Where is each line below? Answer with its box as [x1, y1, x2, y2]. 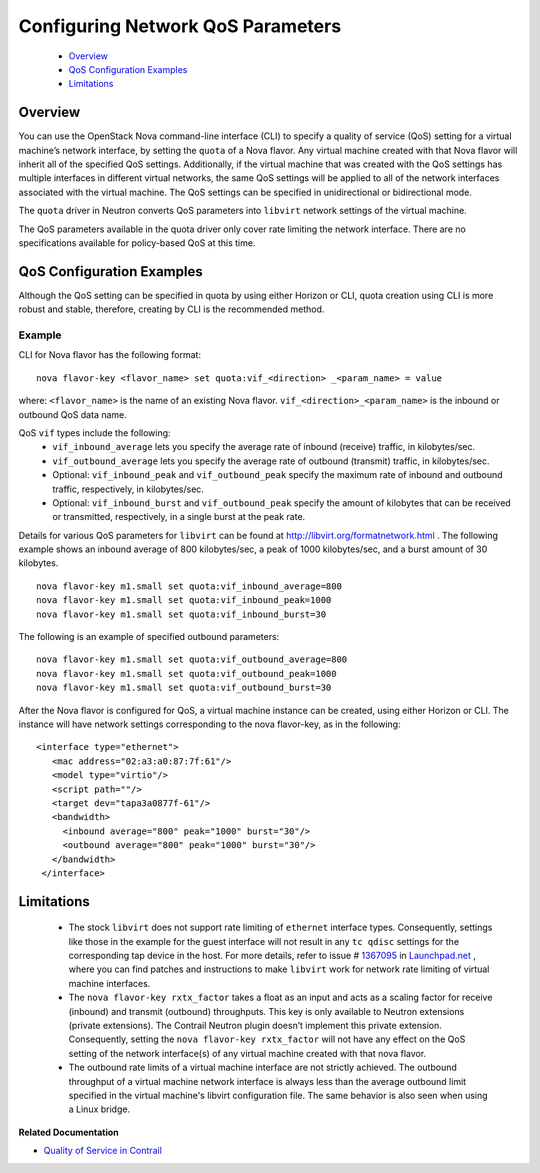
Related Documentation [18, 1126, 119, 1138]
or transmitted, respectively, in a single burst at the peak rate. [52, 511, 306, 523]
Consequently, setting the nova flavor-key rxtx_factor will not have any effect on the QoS [68, 1033, 466, 1045]
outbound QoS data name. [18, 408, 127, 420]
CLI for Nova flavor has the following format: [18, 349, 202, 361]
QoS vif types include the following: [18, 426, 171, 439]
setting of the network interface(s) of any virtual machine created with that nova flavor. [68, 1047, 427, 1059]
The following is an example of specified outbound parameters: [18, 631, 280, 643]
